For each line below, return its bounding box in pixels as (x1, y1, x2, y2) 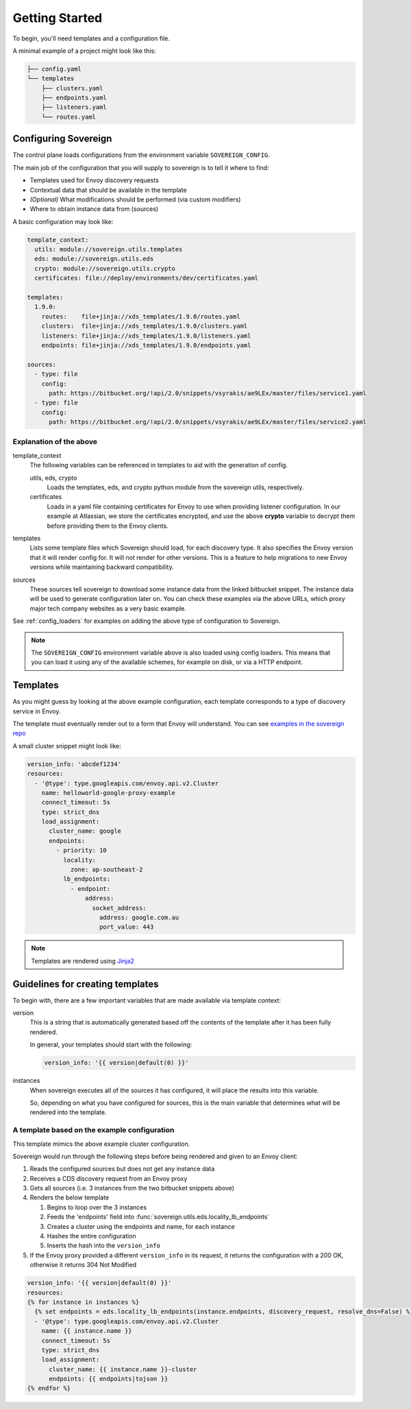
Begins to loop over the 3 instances (47, 1203, 147, 1211)
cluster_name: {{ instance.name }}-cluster (49, 1365, 197, 1373)
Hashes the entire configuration (47, 1232, 136, 1240)
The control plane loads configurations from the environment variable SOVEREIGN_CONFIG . (12, 151, 270, 159)
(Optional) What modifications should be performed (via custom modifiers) (29, 195, 241, 204)
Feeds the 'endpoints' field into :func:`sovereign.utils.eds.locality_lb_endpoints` (47, 1213, 270, 1221)
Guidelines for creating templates (12, 978, 159, 990)
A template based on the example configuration (12, 1125, 175, 1135)
